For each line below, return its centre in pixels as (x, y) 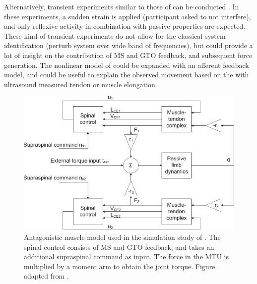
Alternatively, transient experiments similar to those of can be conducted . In (122, 6)
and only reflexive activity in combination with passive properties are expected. (125, 26)
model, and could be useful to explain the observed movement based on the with (127, 75)
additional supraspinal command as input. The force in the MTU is (127, 256)
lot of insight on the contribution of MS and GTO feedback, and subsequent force (128, 55)
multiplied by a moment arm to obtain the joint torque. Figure (120, 266)
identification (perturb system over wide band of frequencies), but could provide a (128, 45)
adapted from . (46, 276)
